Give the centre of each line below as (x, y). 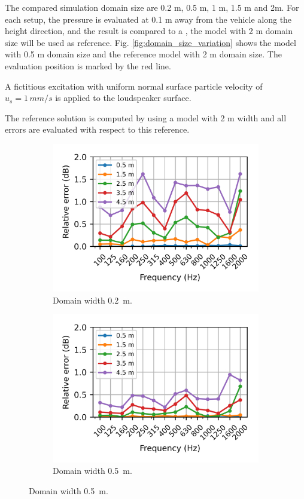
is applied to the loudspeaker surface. (123, 98)
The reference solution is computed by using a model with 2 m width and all (146, 117)
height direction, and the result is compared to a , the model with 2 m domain (149, 31)
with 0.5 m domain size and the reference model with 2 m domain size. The (143, 54)
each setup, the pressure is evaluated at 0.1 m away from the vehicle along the (148, 19)
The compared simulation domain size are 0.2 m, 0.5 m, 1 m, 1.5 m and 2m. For (152, 7)
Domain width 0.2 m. (92, 300)
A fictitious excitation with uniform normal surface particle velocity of (134, 86)
